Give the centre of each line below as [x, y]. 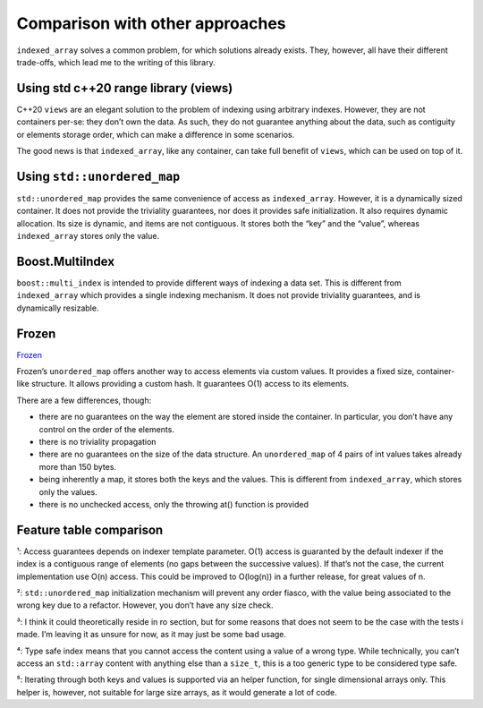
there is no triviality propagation [97, 442]
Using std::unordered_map [98, 176]
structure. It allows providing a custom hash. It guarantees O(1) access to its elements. [191, 384]
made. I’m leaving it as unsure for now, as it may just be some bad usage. [151, 635]
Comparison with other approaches [151, 23]
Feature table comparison [90, 529]
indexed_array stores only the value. [88, 236]
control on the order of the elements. [106, 429]
